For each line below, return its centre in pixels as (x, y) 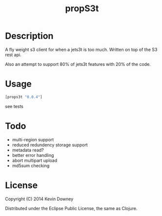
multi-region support (33, 139)
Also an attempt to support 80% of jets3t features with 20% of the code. (78, 64)
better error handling (33, 155)
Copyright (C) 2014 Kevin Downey (39, 199)
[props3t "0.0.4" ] (24, 97)
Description (29, 36)
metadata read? (28, 150)
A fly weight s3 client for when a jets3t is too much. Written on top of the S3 (81, 49)
